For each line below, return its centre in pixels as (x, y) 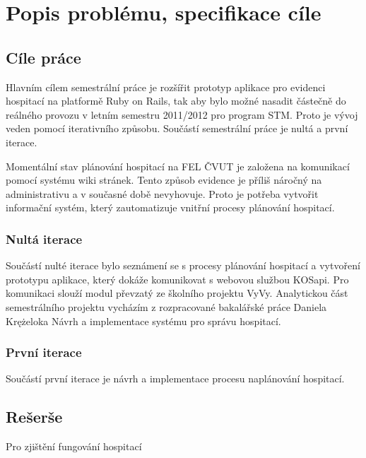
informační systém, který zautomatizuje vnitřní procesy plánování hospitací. (170, 207)
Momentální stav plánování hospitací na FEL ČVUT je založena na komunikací (178, 166)
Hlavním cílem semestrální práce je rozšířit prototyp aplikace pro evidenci (166, 87)
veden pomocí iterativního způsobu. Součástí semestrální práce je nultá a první (177, 128)
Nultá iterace (44, 239)
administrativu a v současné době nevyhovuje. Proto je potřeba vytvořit (162, 193)
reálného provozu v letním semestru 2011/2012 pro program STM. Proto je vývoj (182, 114)
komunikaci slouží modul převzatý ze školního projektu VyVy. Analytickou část (177, 293)
